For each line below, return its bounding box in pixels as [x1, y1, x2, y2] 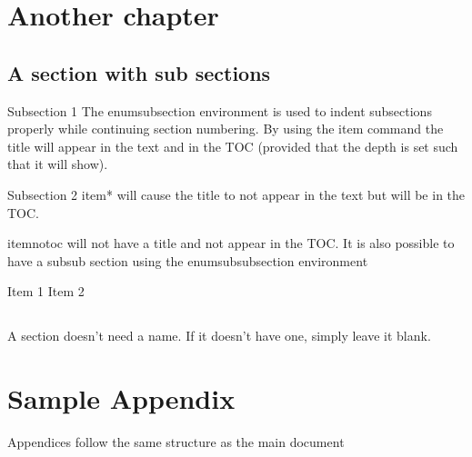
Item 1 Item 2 [7, 282, 85, 301]
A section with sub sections [7, 58, 271, 86]
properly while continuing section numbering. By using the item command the [7, 119, 444, 138]
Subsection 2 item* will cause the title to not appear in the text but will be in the [7, 184, 466, 204]
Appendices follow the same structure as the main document [7, 432, 345, 452]
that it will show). [7, 154, 108, 174]
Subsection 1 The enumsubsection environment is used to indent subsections [7, 101, 432, 120]
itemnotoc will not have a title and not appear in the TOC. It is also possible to [7, 233, 455, 253]
